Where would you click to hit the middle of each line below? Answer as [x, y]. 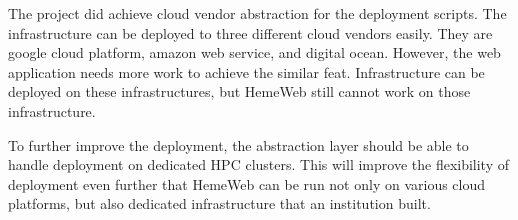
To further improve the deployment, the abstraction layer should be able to [238, 144]
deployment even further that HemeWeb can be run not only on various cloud [247, 183]
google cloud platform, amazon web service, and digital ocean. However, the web [254, 52]
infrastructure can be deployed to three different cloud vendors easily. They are [250, 32]
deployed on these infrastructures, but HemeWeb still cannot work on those [239, 91]
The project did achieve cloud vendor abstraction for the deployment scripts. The [257, 13]
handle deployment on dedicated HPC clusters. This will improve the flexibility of [259, 164]
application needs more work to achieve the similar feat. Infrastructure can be [246, 71]
